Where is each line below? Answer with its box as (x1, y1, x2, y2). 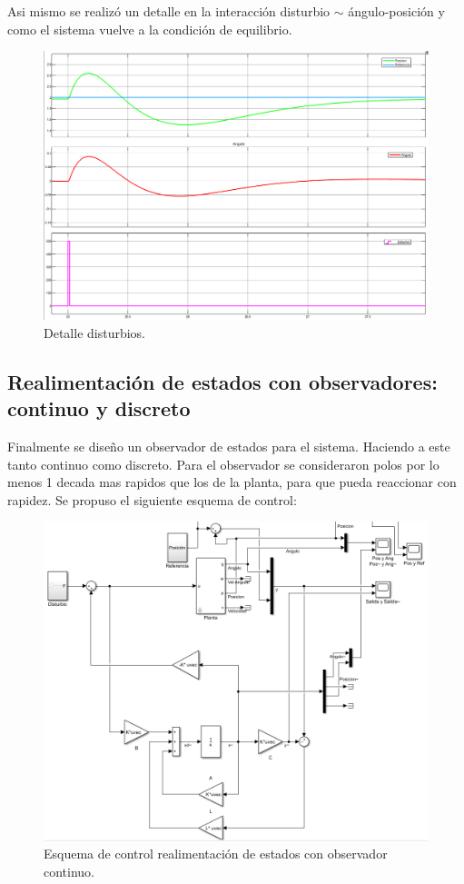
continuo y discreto (7, 394, 191, 422)
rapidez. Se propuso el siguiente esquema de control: (7, 490, 297, 509)
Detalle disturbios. (44, 323, 146, 342)
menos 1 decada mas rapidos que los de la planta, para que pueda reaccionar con (7, 472, 457, 492)
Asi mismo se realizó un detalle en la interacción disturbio (7, 2, 331, 20)
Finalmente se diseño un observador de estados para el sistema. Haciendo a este (7, 437, 450, 456)
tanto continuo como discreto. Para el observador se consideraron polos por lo (7, 454, 439, 473)
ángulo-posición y (348, 2, 445, 20)
